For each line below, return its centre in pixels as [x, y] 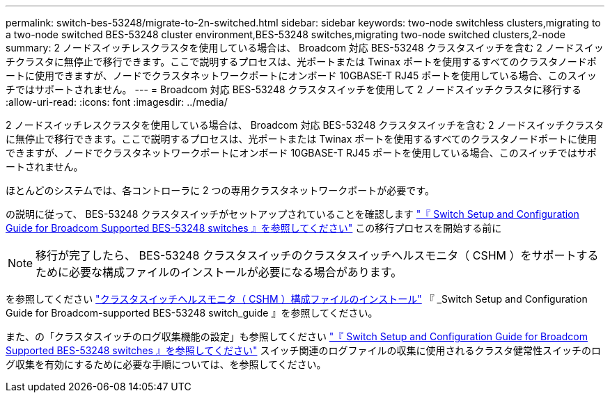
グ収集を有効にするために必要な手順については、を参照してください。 [166, 364]
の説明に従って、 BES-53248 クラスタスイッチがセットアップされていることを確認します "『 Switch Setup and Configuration [292, 214]
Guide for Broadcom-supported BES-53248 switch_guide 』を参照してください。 [192, 313]
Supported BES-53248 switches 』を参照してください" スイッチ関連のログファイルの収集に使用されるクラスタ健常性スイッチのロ [304, 350]
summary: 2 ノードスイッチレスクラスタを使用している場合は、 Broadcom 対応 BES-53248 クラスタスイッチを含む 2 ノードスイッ [305, 48]
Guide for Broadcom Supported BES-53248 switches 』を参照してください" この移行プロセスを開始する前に [254, 228]
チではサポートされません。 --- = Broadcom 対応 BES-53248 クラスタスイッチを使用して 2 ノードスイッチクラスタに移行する [294, 89]
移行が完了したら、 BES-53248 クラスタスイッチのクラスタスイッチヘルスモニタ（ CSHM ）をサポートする [317, 255]
